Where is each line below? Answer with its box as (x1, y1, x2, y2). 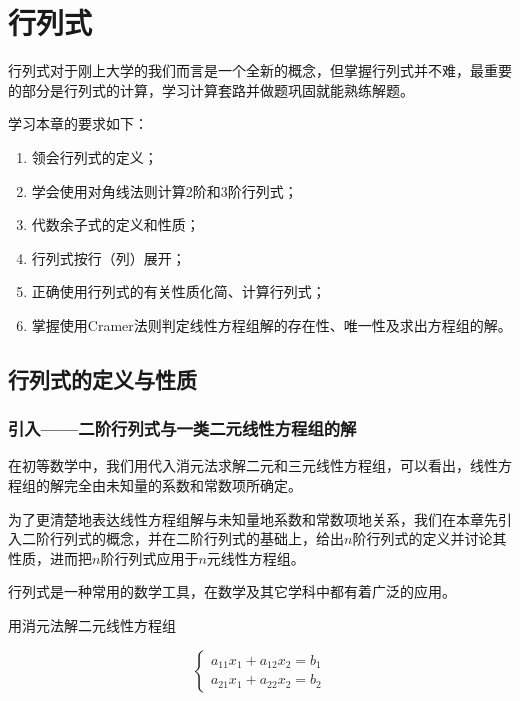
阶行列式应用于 (100, 547, 199, 568)
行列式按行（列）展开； (31, 247, 186, 268)
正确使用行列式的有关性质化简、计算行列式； (31, 281, 326, 302)
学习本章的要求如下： (8, 113, 148, 134)
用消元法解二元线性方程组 (8, 615, 176, 636)
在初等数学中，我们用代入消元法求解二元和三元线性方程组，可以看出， (8, 455, 470, 476)
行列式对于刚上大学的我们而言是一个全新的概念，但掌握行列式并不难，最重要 (8, 60, 512, 81)
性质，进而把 (8, 547, 92, 568)
